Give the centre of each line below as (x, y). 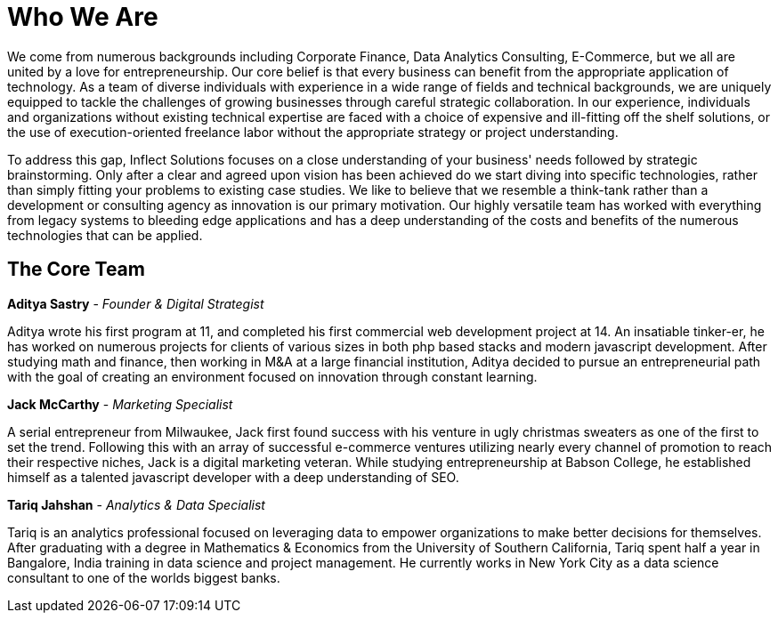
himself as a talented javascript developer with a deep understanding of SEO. (233, 477)
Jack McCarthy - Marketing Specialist (120, 404)
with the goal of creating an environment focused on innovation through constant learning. (272, 376)
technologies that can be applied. (105, 235)
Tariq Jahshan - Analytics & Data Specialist (136, 504)
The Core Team (76, 270)
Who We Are (83, 17)
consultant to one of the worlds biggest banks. (144, 577)
